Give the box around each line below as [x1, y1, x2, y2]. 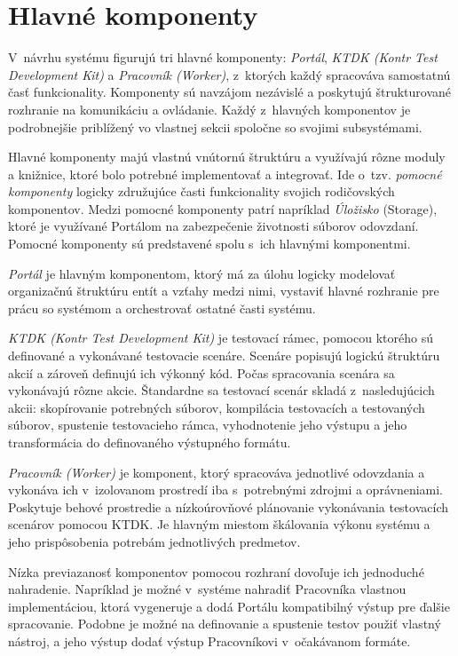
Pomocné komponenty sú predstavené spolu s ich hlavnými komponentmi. [8, 234, 411, 253]
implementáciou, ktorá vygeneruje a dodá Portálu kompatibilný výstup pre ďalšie [8, 597, 450, 615]
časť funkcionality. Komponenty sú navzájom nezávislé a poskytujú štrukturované [8, 83, 452, 101]
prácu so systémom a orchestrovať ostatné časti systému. [8, 298, 316, 317]
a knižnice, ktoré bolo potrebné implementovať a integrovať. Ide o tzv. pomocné [8, 164, 442, 183]
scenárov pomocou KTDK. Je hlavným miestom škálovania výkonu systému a [8, 515, 430, 533]
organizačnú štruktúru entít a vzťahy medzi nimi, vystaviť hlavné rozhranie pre [8, 281, 439, 300]
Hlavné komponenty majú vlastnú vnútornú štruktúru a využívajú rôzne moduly [8, 147, 446, 166]
